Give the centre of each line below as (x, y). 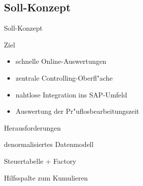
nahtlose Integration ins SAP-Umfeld (71, 94)
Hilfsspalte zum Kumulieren (46, 177)
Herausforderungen (33, 127)
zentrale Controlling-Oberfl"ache (64, 77)
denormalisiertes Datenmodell (49, 144)
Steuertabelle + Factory (40, 161)
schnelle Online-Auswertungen (61, 61)
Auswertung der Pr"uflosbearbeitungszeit (77, 111)
